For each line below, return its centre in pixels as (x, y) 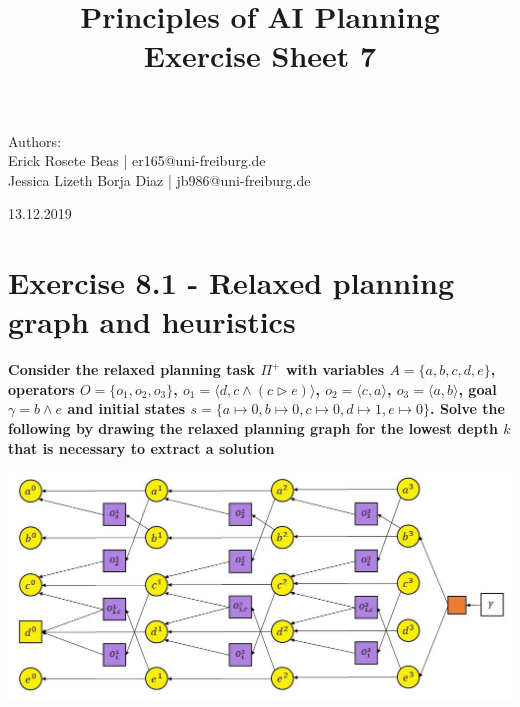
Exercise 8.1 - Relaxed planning (231, 282)
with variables (335, 369)
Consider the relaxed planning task (132, 369)
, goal (477, 388)
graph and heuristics (152, 321)
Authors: (35, 140)
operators (41, 388)
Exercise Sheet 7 (260, 55)
